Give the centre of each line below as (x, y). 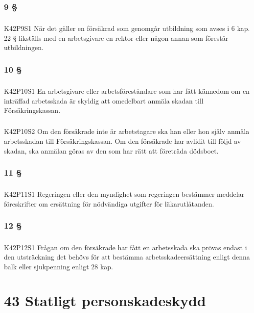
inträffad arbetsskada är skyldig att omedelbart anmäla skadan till (104, 100)
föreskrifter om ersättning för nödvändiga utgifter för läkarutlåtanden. (109, 203)
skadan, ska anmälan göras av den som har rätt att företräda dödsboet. (111, 150)
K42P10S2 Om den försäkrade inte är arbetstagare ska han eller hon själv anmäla (127, 131)
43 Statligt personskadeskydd (105, 300)
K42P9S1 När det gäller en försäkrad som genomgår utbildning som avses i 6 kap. (127, 28)
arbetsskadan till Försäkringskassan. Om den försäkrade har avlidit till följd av (123, 141)
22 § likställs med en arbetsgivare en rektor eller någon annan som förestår (116, 38)
